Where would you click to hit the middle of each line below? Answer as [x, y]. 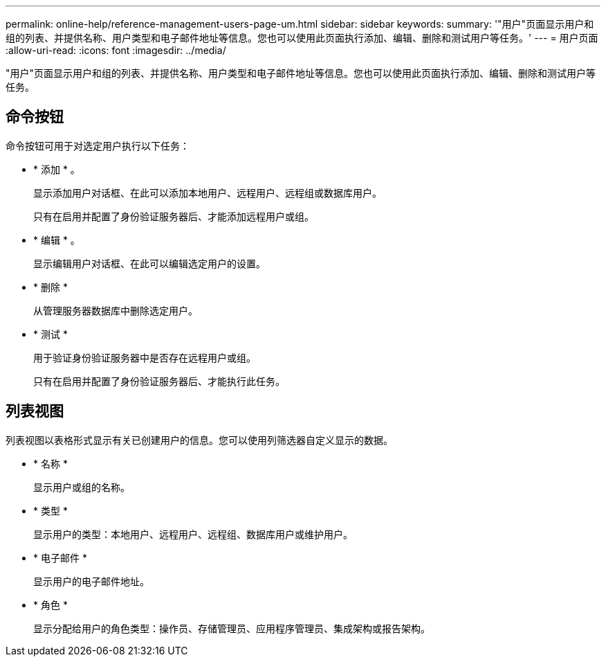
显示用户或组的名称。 [82, 487]
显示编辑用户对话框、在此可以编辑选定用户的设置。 [149, 263]
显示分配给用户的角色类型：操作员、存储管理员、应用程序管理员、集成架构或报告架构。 [232, 628]
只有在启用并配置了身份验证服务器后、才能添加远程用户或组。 [174, 216]
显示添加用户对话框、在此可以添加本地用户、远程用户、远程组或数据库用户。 [208, 193]
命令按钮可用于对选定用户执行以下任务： [98, 145]
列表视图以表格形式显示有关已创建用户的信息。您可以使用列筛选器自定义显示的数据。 [199, 440]
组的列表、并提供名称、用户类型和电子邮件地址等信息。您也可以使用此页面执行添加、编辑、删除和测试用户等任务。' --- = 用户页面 [302, 38]
